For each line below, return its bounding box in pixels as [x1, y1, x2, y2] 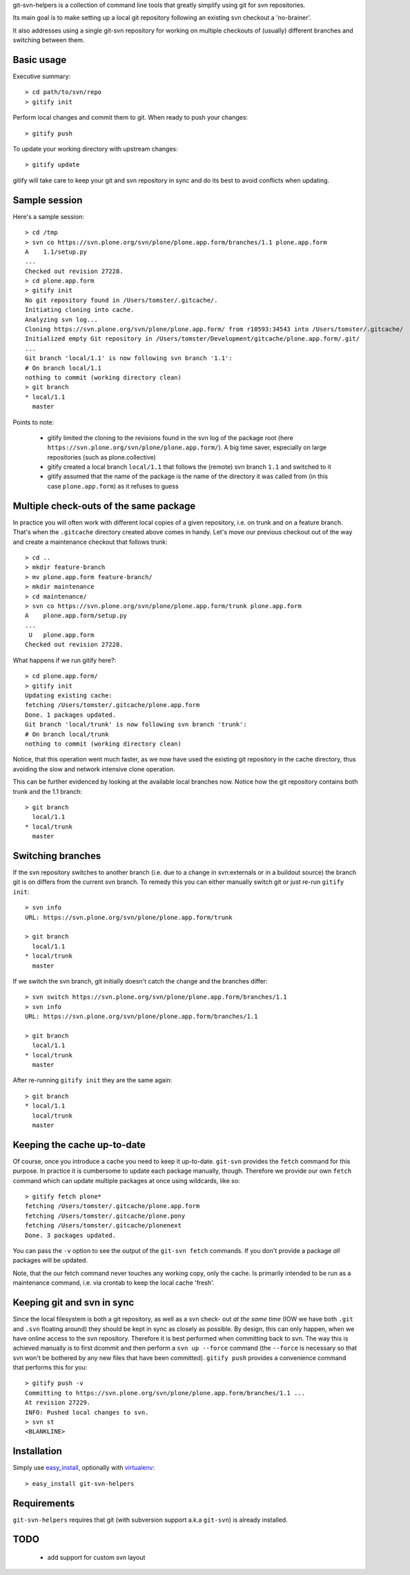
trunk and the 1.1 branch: [12, 787, 83, 795]
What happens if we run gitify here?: [12, 656, 117, 664]
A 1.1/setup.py [25, 247, 88, 256]
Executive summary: [12, 73, 71, 81]
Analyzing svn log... [25, 315, 98, 323]
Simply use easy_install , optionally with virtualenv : [12, 1464, 155, 1472]
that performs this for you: [12, 1364, 88, 1372]
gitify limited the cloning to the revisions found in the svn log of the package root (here [47, 433, 293, 442]
